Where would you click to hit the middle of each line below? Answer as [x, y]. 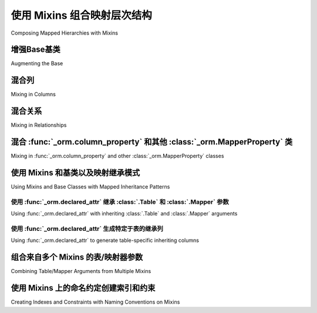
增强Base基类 [36, 50]
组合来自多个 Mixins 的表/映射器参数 [77, 258]
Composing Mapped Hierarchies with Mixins [65, 33]
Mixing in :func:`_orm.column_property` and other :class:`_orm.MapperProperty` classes [117, 156]
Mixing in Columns [33, 95]
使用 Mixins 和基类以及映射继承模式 [75, 172]
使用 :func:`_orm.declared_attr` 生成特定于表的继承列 [87, 228]
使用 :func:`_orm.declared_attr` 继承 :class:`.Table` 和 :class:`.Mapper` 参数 [120, 201]
